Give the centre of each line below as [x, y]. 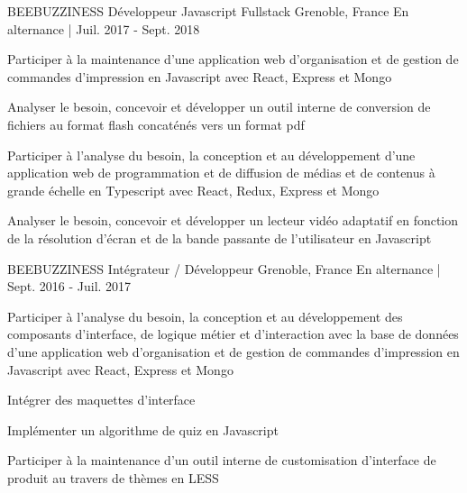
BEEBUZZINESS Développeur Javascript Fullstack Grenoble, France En [208, 11]
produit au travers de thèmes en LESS [113, 477]
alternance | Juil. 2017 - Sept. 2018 [104, 28]
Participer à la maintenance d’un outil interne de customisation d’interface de [222, 460]
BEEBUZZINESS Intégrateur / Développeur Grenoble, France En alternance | [224, 268]
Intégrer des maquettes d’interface [101, 400]
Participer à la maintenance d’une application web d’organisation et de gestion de [233, 59]
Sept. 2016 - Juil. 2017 [69, 286]
